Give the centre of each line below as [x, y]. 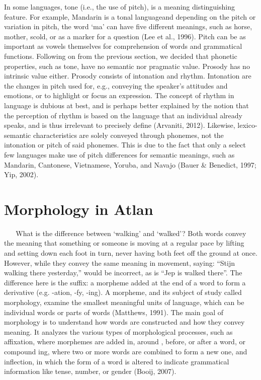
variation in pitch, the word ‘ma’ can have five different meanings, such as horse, [128, 26]
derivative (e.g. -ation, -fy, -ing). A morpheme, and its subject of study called [123, 292]
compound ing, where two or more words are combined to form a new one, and [126, 351]
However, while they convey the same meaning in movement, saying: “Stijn [120, 262]
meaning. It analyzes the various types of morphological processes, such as [118, 331]
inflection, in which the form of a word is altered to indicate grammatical [117, 361]
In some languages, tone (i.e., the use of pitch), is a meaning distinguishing [119, 7]
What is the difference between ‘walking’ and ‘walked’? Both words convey [131, 233]
